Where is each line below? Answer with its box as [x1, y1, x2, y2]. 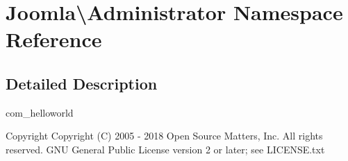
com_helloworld [6, 105, 74, 119]
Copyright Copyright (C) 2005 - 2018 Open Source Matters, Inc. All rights [6, 128, 323, 143]
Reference [6, 25, 102, 53]
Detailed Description [6, 72, 158, 94]
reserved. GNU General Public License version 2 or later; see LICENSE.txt [6, 142, 325, 156]
